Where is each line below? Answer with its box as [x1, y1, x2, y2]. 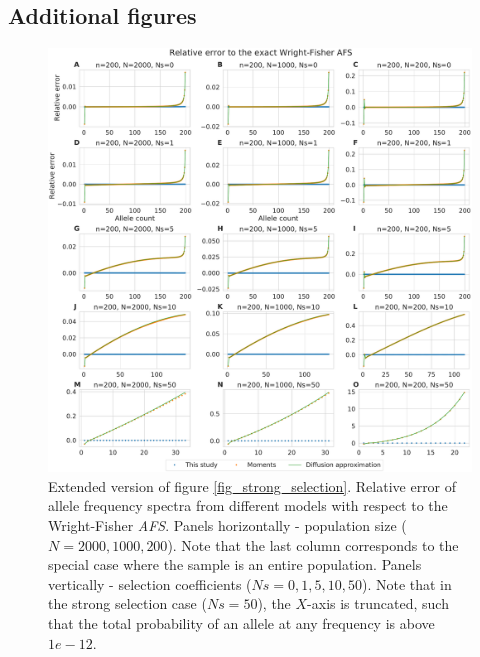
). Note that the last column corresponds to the [167, 534, 459, 555]
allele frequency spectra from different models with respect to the [48, 495, 448, 516]
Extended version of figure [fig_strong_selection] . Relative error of [48, 475, 457, 496]
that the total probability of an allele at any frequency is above [48, 612, 435, 633]
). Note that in [361, 573, 452, 594]
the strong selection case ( [48, 593, 207, 614]
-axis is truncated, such [307, 593, 449, 614]
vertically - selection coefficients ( [48, 573, 252, 594]
